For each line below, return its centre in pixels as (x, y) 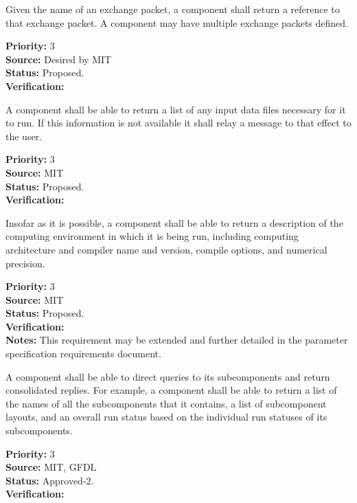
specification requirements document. (83, 354)
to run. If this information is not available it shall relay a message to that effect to (178, 123)
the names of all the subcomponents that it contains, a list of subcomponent (166, 403)
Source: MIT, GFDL (51, 467)
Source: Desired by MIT (59, 59)
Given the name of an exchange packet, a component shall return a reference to (173, 9)
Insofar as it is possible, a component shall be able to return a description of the (174, 222)
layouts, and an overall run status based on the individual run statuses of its (166, 417)
